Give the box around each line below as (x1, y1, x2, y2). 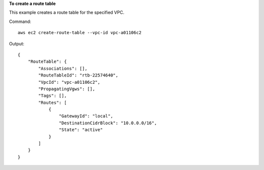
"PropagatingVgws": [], (38, 86, 95, 92)
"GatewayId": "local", (59, 113, 113, 119)
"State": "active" (59, 127, 103, 132)
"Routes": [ (38, 100, 67, 105)
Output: (9, 40, 24, 46)
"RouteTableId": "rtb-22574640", (38, 73, 118, 78)
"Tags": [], (38, 93, 67, 98)
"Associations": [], (38, 66, 88, 71)
